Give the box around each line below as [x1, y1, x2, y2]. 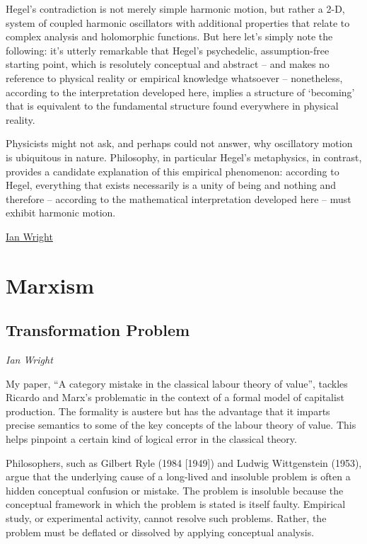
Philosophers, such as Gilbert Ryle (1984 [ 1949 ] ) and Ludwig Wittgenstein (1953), [6, 455, 362, 470]
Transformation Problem [6, 319, 190, 341]
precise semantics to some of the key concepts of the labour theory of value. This [6, 417, 356, 432]
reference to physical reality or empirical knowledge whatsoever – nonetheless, [6, 70, 343, 85]
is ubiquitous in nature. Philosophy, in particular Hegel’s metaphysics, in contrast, [6, 149, 362, 164]
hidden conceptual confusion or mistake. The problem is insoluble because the [6, 482, 344, 497]
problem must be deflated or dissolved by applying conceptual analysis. [6, 524, 315, 539]
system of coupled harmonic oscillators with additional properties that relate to [6, 15, 350, 30]
